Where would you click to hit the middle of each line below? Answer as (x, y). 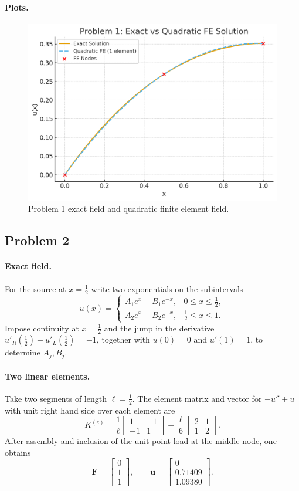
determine (23, 352)
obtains (18, 452)
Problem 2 (37, 240)
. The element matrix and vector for (197, 398)
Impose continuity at (42, 328)
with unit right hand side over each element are (90, 410)
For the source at (35, 288)
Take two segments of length (56, 398)
